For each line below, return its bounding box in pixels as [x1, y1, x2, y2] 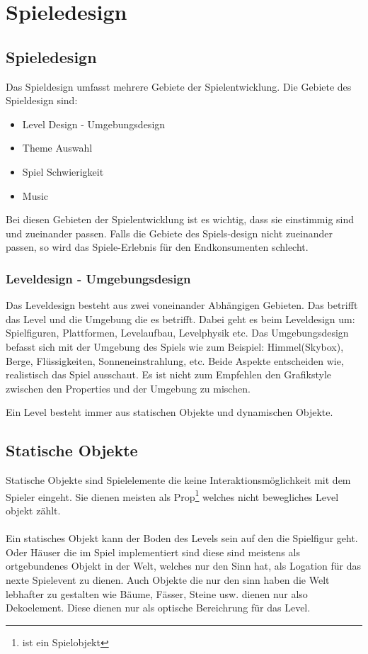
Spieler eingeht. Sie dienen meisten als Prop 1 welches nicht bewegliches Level [6, 487, 339, 504]
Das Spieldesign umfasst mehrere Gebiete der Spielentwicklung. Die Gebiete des [6, 79, 352, 94]
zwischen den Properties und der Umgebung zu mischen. [6, 380, 251, 395]
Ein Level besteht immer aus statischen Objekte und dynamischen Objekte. [6, 405, 333, 419]
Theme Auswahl [22, 140, 93, 155]
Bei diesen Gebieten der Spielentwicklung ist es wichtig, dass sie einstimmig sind [6, 212, 355, 227]
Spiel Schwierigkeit [22, 164, 104, 179]
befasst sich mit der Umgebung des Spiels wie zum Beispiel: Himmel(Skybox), [6, 339, 344, 354]
